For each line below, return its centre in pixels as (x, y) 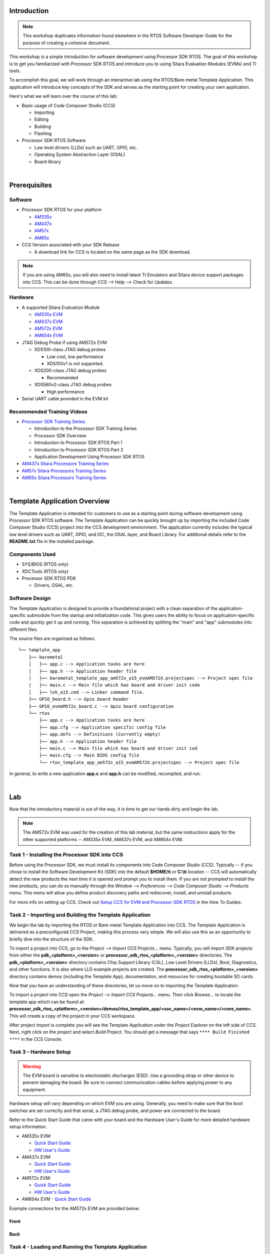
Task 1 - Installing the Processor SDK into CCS (66, 855)
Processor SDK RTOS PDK (49, 578)
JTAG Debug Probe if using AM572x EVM (64, 342)
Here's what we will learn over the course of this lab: (63, 96)
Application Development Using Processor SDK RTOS (89, 457)
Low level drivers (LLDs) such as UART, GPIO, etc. (86, 147)
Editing (41, 119)
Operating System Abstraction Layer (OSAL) (80, 154)
